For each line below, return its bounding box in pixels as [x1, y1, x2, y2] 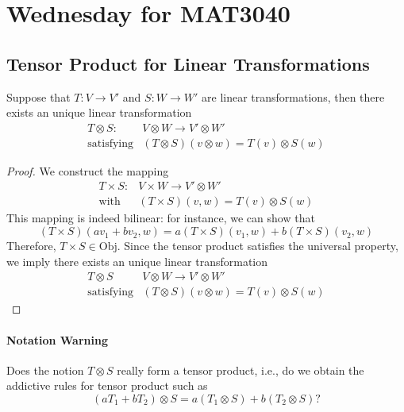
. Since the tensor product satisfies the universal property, [117, 237, 398, 254]
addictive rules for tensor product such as [6, 377, 208, 394]
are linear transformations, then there [202, 88, 385, 105]
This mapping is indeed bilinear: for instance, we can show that [6, 210, 315, 226]
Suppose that [6, 88, 71, 105]
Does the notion [6, 361, 84, 378]
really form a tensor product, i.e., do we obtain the [117, 361, 364, 378]
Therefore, [6, 237, 56, 254]
